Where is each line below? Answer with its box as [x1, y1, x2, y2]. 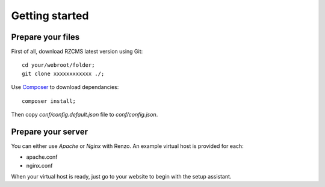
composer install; [22, 97, 76, 105]
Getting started [11, 9, 89, 22]
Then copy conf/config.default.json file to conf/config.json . [11, 111, 158, 118]
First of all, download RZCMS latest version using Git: [11, 48, 143, 55]
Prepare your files [11, 32, 80, 42]
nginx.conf [26, 162, 54, 169]
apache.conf [26, 153, 58, 161]
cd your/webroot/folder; [22, 62, 95, 69]
